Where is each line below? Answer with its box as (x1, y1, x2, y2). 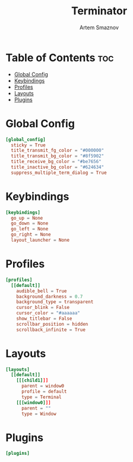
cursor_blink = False (16, 305, 69, 311)
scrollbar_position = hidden (16, 321, 88, 327)
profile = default (21, 389, 67, 395)
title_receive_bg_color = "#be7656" (11, 159, 102, 165)
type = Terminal (21, 394, 62, 400)
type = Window (21, 411, 57, 417)
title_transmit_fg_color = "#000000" (11, 148, 104, 154)
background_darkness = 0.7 (16, 294, 83, 299)
